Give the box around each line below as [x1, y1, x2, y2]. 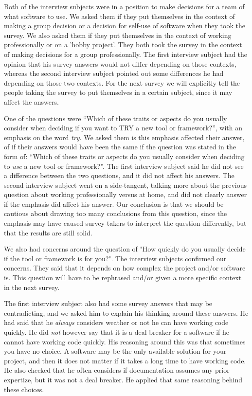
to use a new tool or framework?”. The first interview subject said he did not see [4, 161, 244, 171]
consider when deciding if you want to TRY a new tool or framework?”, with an [4, 123, 243, 133]
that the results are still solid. [4, 227, 92, 237]
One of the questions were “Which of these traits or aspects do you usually [4, 113, 227, 123]
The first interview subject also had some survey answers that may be [4, 298, 213, 308]
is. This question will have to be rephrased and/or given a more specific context [4, 272, 242, 283]
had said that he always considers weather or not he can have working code [4, 317, 229, 327]
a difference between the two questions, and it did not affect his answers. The [4, 170, 234, 180]
